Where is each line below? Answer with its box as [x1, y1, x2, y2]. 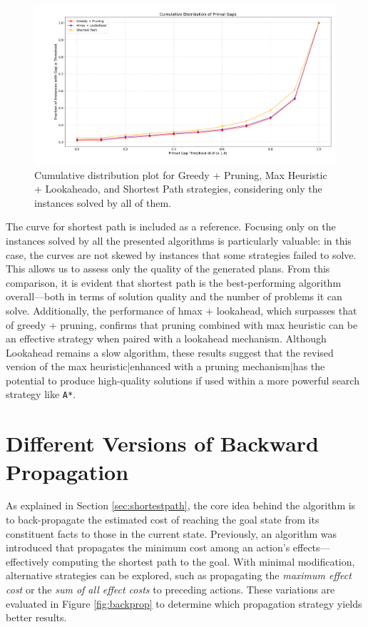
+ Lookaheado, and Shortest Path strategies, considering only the [34, 181, 322, 196]
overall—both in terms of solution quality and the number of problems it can [6, 289, 342, 304]
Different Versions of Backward [6, 429, 319, 458]
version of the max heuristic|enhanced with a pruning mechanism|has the [6, 359, 325, 374]
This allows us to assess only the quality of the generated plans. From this [6, 261, 330, 276]
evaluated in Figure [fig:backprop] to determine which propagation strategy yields [6, 596, 362, 611]
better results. [6, 610, 67, 625]
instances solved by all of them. [34, 195, 171, 210]
